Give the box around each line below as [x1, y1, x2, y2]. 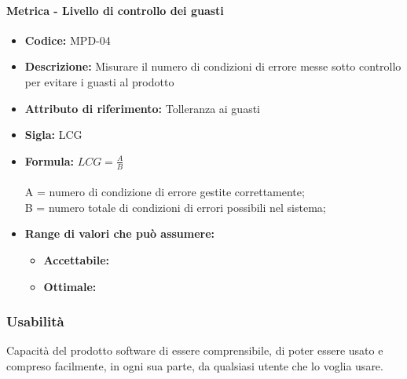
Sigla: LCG [24, 126, 82, 143]
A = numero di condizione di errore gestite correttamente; [24, 184, 305, 200]
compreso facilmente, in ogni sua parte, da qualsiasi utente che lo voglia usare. [6, 357, 383, 374]
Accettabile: [43, 251, 110, 268]
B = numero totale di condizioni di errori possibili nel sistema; [24, 199, 326, 215]
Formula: [24, 152, 74, 169]
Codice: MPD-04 [24, 31, 111, 48]
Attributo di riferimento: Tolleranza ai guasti [24, 100, 260, 116]
